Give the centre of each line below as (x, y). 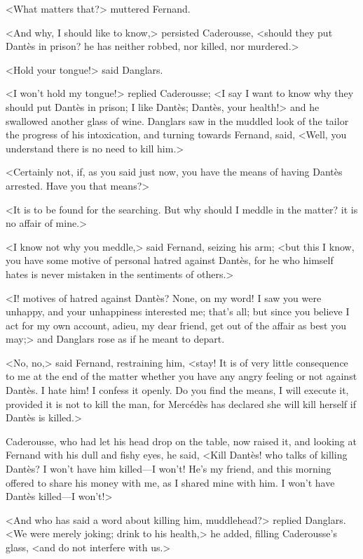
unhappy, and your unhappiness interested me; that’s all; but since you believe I (178, 311)
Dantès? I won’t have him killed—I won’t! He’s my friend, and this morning (169, 469)
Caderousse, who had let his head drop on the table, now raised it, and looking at (181, 441)
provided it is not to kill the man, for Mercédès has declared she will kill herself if (181, 403)
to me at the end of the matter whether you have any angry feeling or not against (181, 376)
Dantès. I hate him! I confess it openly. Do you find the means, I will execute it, (177, 390)
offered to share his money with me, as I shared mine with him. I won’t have (170, 482)
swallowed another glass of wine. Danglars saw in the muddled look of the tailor (177, 120)
